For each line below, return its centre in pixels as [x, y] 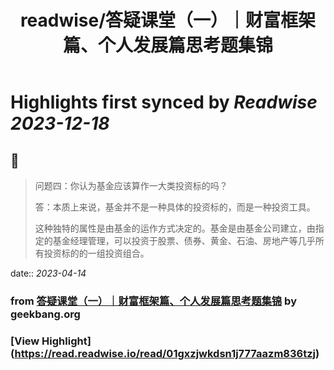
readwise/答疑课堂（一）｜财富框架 [168, 20]
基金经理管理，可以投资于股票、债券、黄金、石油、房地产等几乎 [184, 240]
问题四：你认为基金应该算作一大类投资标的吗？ [131, 185]
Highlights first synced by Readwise [164, 102]
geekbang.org [45, 314]
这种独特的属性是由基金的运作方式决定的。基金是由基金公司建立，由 [175, 228]
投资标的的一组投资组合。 [96, 253]
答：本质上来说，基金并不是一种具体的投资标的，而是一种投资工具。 [175, 207]
